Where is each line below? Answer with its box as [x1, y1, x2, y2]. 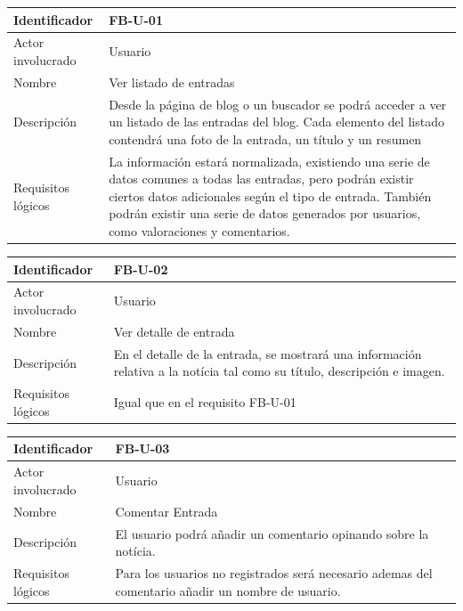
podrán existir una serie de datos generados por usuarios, [109, 204, 421, 223]
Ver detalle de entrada [113, 322, 235, 340]
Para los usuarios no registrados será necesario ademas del [115, 563, 433, 582]
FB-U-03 [115, 439, 170, 458]
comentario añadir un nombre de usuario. [115, 581, 341, 599]
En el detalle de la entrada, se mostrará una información [113, 344, 422, 363]
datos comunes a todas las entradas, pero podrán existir [109, 169, 414, 188]
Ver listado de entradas [109, 72, 235, 91]
